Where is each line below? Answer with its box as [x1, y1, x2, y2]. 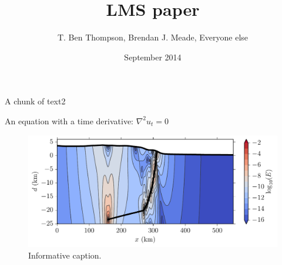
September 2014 [124, 50, 182, 63]
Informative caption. [28, 249, 102, 261]
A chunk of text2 [5, 95, 66, 107]
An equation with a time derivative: [5, 114, 133, 127]
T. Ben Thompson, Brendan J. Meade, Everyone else [57, 31, 249, 43]
